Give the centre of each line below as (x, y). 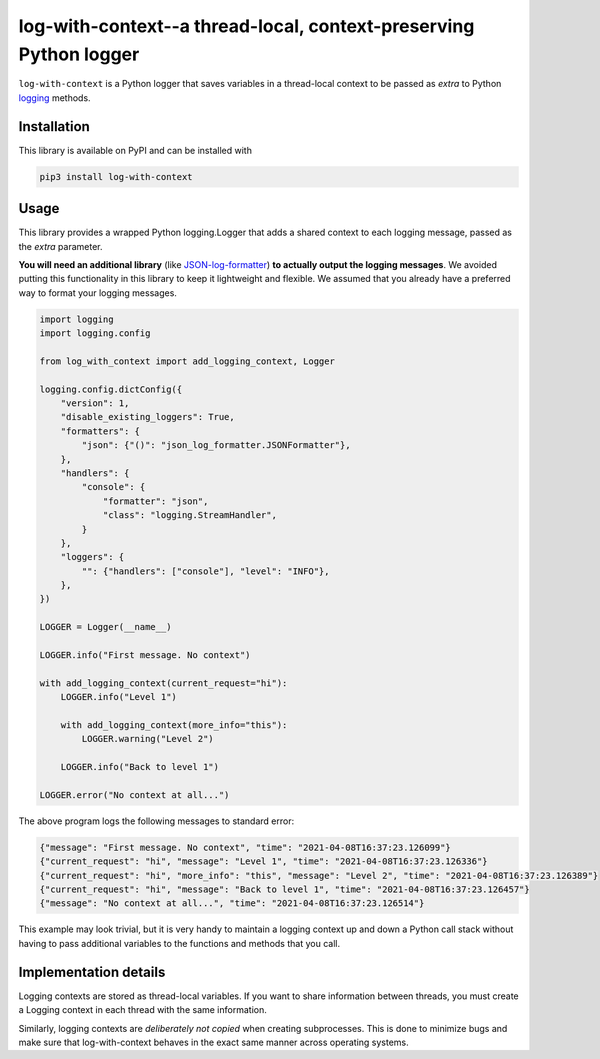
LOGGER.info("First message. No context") (145, 655)
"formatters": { (100, 431)
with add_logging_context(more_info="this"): (174, 725)
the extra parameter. (60, 246)
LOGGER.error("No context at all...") (134, 794)
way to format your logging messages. (97, 292)
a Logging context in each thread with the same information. (142, 1010)
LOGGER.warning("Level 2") (147, 739)
